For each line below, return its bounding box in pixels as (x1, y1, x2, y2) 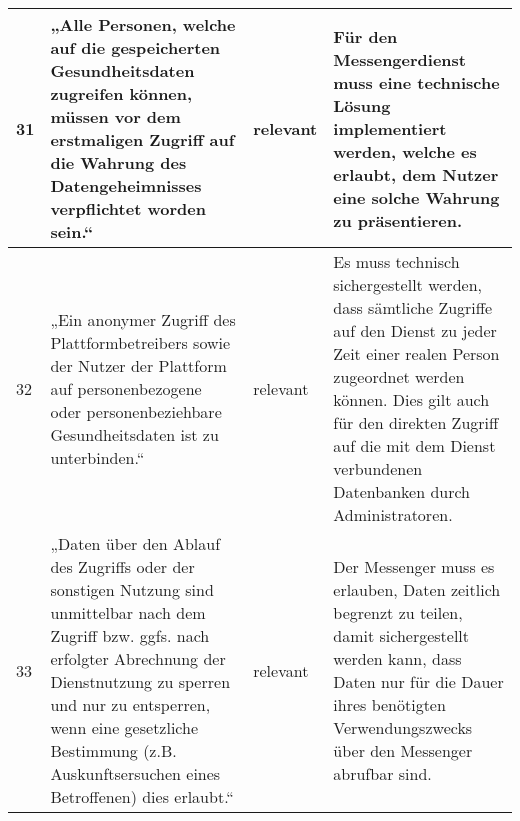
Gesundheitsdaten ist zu (50, 422, 219, 446)
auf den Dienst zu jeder (333, 319, 497, 342)
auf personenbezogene (50, 376, 202, 400)
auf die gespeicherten (50, 36, 221, 59)
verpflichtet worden (50, 197, 206, 220)
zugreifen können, (50, 82, 193, 105)
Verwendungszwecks (333, 716, 473, 739)
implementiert (333, 116, 447, 140)
